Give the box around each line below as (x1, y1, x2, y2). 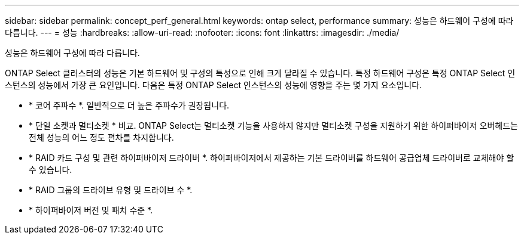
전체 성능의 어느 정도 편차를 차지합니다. (29, 132, 174, 142)
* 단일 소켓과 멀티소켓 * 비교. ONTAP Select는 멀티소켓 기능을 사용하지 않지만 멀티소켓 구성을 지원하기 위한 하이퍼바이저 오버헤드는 (29, 120, 518, 131)
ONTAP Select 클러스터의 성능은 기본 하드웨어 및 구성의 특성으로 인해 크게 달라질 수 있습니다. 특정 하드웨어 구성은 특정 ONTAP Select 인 (5, 68, 516, 78)
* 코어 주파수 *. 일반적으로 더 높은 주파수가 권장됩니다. (29, 100, 230, 110)
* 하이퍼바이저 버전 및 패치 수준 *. (29, 205, 153, 215)
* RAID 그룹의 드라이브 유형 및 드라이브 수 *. (29, 185, 193, 195)
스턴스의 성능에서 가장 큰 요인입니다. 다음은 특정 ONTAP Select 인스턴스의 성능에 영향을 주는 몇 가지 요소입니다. (5, 80, 422, 90)
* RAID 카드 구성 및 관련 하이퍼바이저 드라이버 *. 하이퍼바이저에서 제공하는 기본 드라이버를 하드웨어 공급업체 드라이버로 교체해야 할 (29, 153, 514, 163)
